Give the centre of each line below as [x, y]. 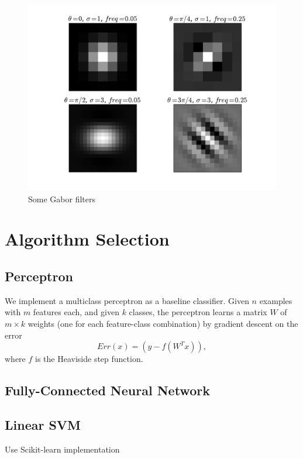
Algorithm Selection [87, 239]
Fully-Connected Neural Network [107, 390]
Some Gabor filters [62, 199]
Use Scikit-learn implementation [62, 449]
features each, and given [76, 312]
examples [276, 300]
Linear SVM [43, 424]
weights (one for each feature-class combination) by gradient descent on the [163, 323]
